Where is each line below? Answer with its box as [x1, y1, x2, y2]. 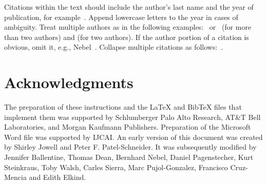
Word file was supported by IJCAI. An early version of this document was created [4, 131, 263, 142]
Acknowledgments [4, 72, 133, 93]
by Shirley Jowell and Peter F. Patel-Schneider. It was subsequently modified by [4, 141, 257, 152]
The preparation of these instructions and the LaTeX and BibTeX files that [4, 101, 242, 112]
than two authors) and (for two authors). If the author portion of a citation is [4, 31, 249, 42]
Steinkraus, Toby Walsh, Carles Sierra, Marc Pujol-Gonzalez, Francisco [4, 161, 228, 172]
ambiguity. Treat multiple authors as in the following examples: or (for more [4, 22, 252, 32]
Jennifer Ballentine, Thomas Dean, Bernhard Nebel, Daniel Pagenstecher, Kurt [4, 152, 254, 162]
